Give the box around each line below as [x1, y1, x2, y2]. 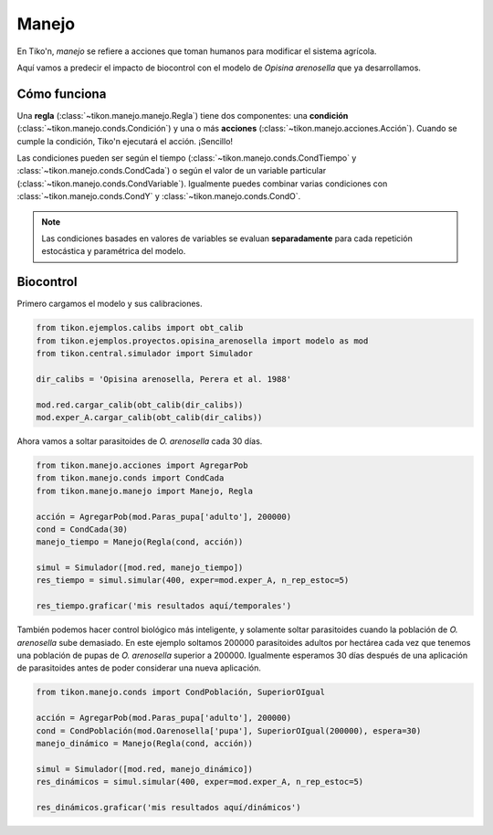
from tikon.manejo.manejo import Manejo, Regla [36, 485, 253, 496]
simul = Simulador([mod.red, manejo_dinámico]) [36, 764, 253, 774]
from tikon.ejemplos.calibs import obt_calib [36, 322, 244, 333]
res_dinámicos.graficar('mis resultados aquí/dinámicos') [36, 802, 301, 812]
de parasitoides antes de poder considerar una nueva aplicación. [16, 662, 262, 673]
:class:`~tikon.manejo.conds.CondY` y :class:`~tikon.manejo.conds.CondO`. [16, 191, 301, 202]
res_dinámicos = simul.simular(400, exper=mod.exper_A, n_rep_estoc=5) [36, 777, 364, 787]
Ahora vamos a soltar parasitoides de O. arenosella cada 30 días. [16, 435, 263, 447]
